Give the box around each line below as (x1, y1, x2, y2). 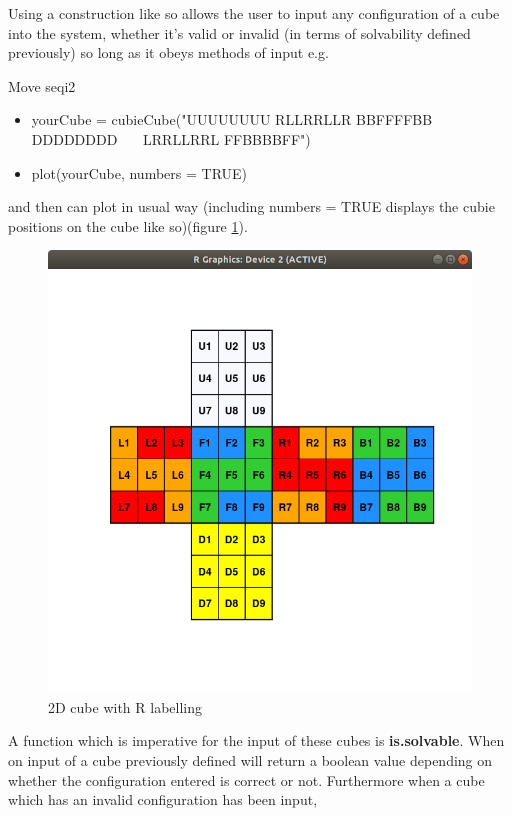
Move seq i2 (8, 75, 76, 96)
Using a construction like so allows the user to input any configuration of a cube (8, 3, 500, 23)
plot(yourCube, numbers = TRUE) (31, 162, 248, 183)
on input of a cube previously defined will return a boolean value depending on (8, 750, 493, 771)
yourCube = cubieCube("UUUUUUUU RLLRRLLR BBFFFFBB (31, 109, 433, 130)
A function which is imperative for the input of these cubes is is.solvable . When (8, 730, 505, 751)
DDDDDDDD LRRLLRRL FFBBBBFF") (31, 128, 311, 149)
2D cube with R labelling (48, 696, 203, 717)
